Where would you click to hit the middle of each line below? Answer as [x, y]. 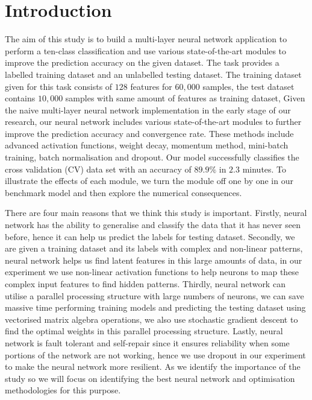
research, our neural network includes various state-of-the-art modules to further [153, 122]
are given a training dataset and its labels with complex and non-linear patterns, [154, 248]
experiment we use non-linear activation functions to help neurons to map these [152, 272]
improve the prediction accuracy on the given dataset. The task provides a [142, 62]
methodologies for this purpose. [63, 390]
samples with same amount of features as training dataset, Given [185, 98]
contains [20, 98]
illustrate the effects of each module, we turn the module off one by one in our [149, 181]
